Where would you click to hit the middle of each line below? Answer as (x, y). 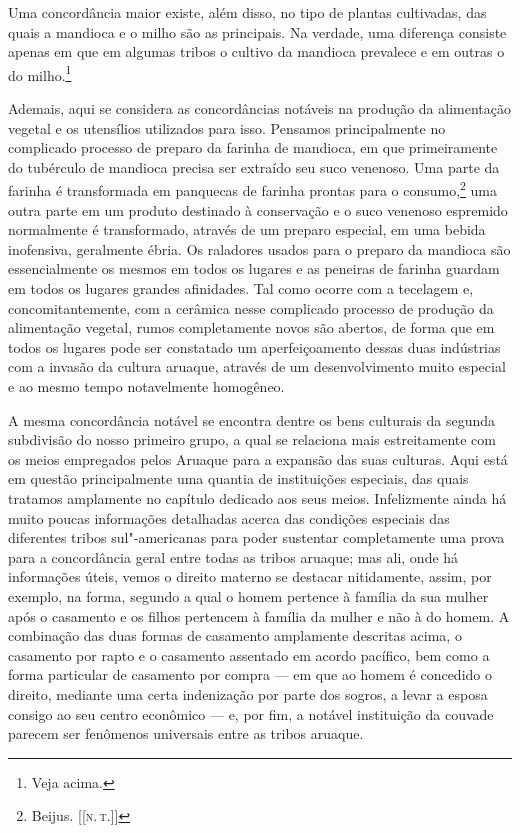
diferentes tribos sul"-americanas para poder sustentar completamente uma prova (256, 537)
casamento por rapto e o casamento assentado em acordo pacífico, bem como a (249, 654)
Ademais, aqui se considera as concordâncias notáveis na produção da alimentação (259, 108)
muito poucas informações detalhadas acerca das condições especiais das (229, 517)
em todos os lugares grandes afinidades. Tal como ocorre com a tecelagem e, (241, 288)
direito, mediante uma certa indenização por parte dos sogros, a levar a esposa (248, 693)
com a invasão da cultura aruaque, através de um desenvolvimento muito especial (257, 366)
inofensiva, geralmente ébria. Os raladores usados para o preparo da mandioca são (259, 248)
